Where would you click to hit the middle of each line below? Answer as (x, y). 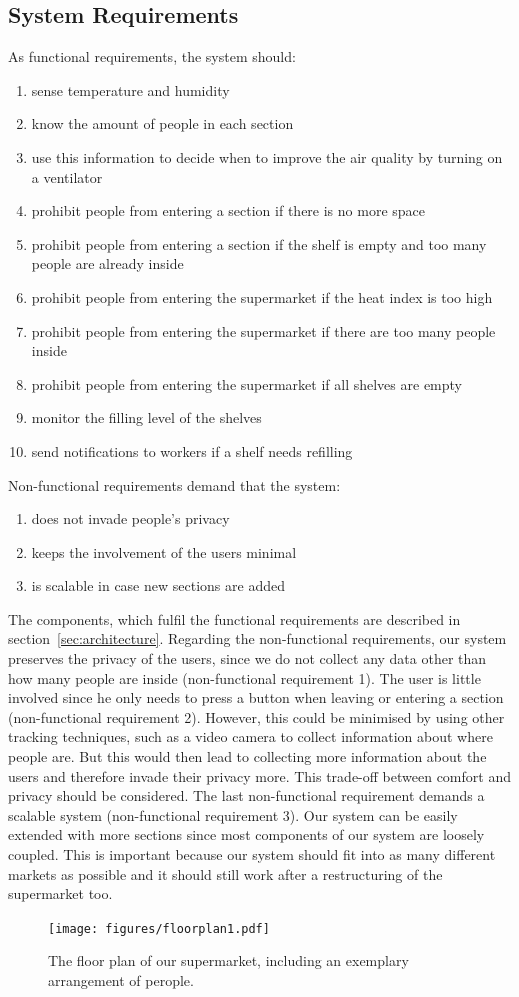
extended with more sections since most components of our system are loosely (246, 834)
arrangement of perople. (121, 980)
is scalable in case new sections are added (158, 585)
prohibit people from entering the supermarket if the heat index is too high (262, 296)
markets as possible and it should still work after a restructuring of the (225, 873)
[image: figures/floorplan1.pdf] (159, 928)
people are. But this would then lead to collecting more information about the (247, 756)
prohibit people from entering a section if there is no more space (228, 210)
